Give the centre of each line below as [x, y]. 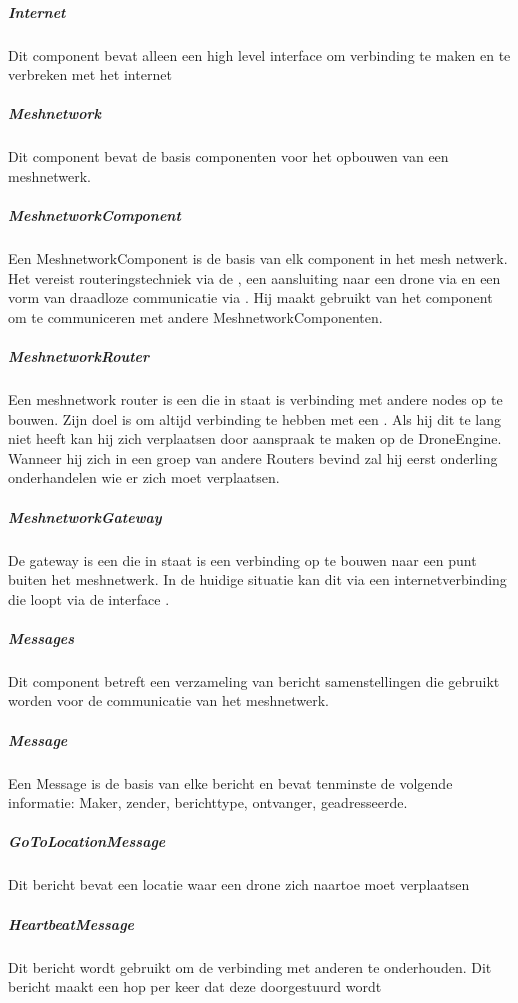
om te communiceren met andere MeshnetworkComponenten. [195, 316]
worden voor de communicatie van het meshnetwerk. [168, 700]
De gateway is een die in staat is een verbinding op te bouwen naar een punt [242, 559]
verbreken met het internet [90, 74]
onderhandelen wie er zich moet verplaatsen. [144, 477]
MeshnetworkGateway [85, 516]
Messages [41, 637]
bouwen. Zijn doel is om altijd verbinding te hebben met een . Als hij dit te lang [254, 418]
